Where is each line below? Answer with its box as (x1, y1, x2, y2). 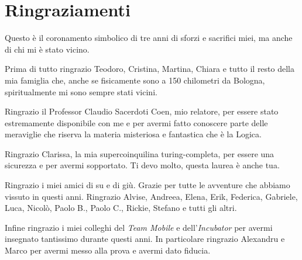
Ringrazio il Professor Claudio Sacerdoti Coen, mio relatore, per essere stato (5, 105, 279, 117)
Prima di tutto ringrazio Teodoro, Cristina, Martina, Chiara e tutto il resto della (5, 63, 294, 75)
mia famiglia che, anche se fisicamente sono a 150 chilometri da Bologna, (5, 74, 265, 86)
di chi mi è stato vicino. (5, 43, 90, 55)
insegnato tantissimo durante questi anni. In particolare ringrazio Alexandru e (5, 233, 285, 245)
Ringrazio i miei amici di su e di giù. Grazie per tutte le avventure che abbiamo (5, 179, 290, 191)
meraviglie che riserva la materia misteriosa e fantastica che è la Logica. (5, 128, 262, 140)
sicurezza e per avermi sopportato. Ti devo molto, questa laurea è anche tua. (5, 159, 280, 171)
